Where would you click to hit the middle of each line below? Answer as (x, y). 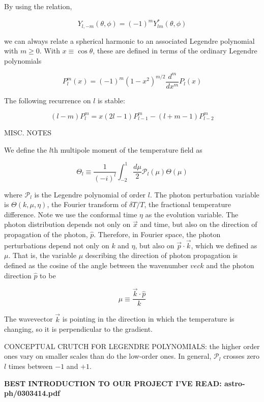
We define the (25, 149)
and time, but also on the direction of (199, 224)
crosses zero (242, 356)
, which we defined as (224, 245)
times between (31, 366)
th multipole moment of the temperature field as (127, 149)
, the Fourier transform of (87, 204)
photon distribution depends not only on (67, 224)
